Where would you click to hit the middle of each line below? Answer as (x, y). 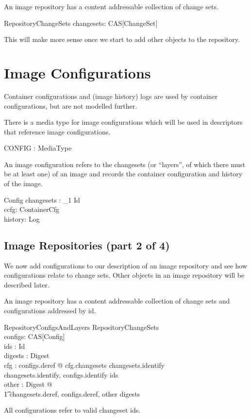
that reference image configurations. (57, 131)
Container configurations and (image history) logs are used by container (111, 96)
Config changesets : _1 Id (42, 199)
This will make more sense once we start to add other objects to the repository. (122, 39)
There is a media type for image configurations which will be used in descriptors (123, 122)
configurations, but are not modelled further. (71, 105)
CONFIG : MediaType (38, 148)
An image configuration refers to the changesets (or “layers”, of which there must (125, 164)
